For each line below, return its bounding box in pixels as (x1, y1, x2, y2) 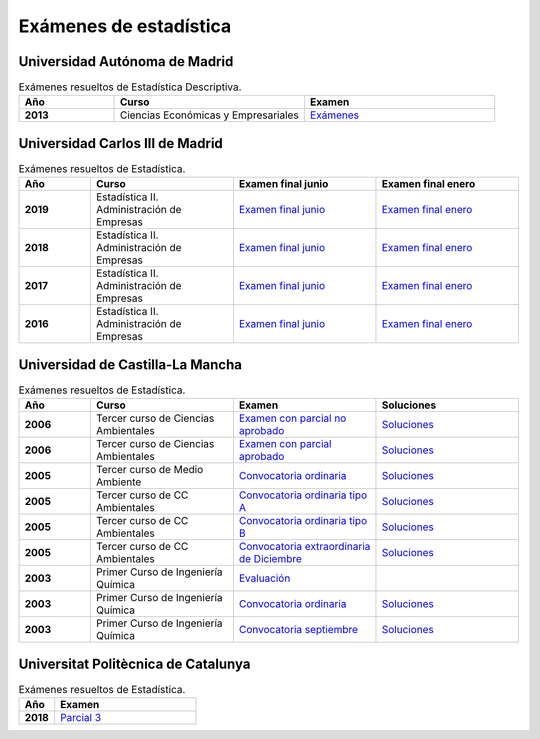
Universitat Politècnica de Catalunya (18, 655, 251, 672)
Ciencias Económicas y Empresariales (119, 108, 299, 122)
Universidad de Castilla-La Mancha (18, 356, 242, 373)
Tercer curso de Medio (95, 463, 204, 477)
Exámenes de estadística (18, 15, 232, 37)
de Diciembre (238, 552, 302, 566)
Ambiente (95, 475, 142, 489)
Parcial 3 (60, 711, 102, 725)
